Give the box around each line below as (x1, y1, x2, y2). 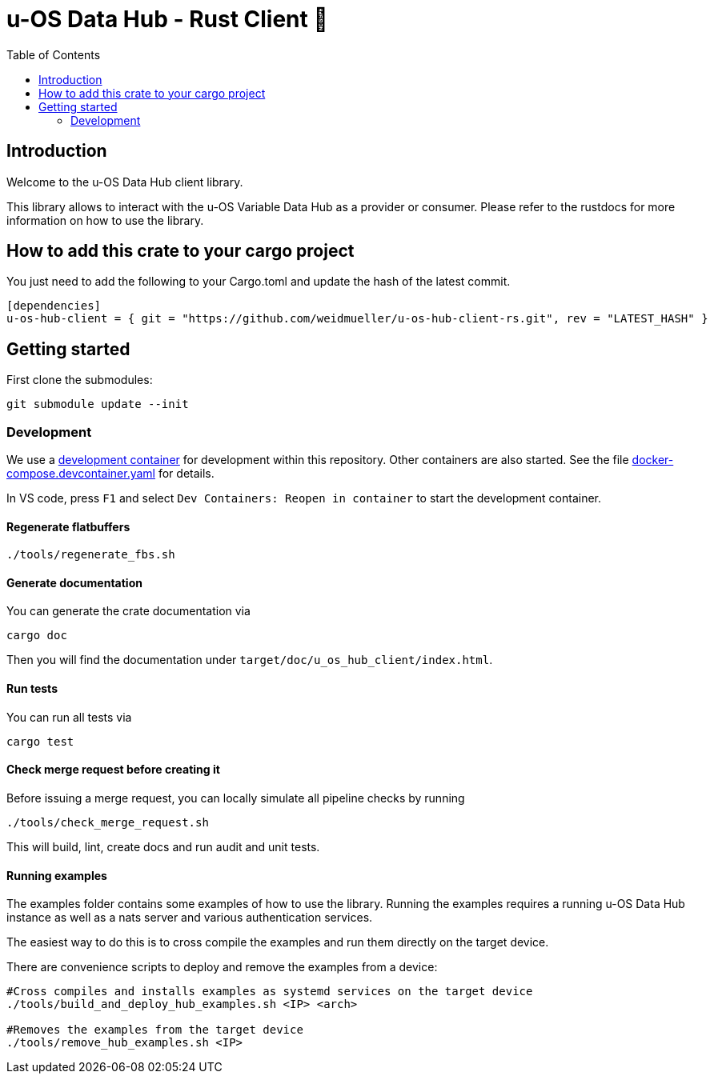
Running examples (6, 868, 107, 882)
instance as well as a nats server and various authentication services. (6, 910, 373, 925)
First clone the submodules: (6, 373, 153, 387)
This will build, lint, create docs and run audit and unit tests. (6, 839, 320, 854)
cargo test (6, 734, 74, 748)
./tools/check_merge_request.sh (6, 815, 209, 829)
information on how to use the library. (6, 213, 204, 227)
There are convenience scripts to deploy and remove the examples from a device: (6, 960, 438, 974)
